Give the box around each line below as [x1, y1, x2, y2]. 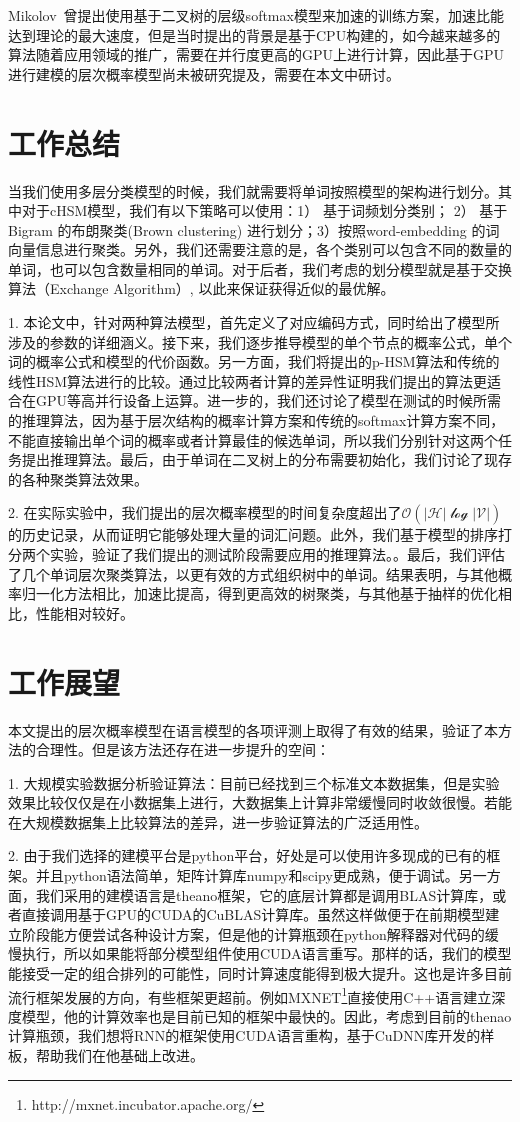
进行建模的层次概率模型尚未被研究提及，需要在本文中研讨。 [8, 63, 400, 84]
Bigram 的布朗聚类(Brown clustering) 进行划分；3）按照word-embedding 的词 [8, 219, 500, 240]
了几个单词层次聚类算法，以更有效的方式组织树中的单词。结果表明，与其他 [8, 563, 498, 584]
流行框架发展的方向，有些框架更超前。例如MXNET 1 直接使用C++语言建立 [8, 983, 492, 1007]
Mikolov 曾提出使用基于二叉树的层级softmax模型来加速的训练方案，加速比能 [8, 5, 504, 25]
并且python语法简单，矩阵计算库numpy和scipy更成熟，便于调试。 [35, 865, 459, 886]
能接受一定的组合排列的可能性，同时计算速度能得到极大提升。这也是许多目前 [8, 963, 512, 984]
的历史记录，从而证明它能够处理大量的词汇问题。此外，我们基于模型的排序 [8, 524, 498, 545]
